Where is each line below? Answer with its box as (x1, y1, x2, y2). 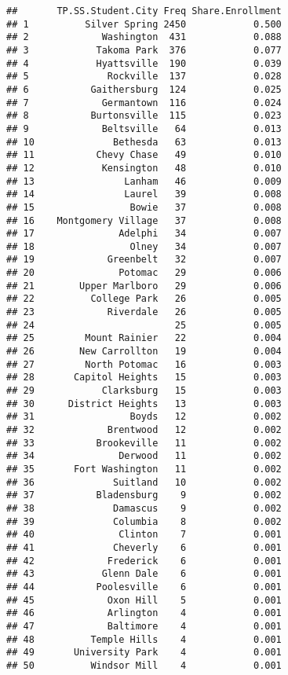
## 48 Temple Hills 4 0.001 (6, 633, 282, 645)
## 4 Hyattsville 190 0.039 (6, 57, 282, 69)
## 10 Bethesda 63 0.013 (6, 136, 282, 148)
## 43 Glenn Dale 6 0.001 (6, 568, 282, 580)
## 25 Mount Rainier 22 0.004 (6, 332, 282, 344)
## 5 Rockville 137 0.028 (6, 71, 282, 83)
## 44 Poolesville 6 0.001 (6, 581, 282, 592)
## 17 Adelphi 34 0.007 (6, 228, 282, 240)
